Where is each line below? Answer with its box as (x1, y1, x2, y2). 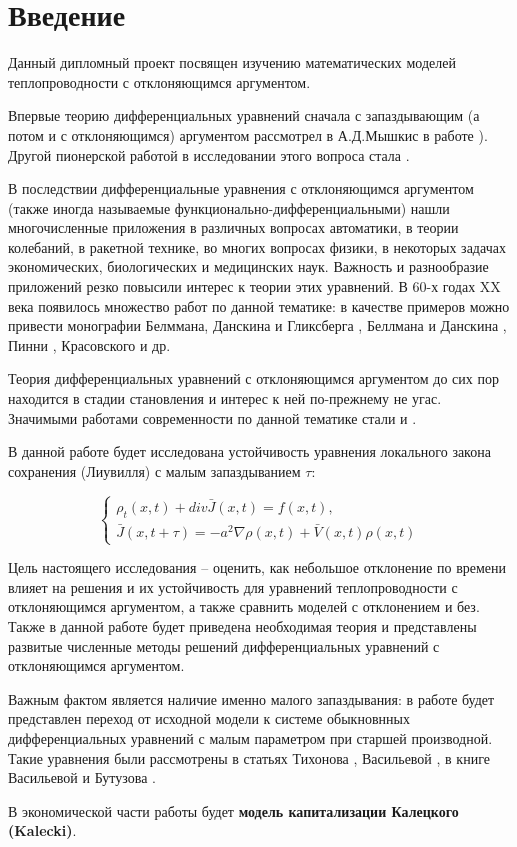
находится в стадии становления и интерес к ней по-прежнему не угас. (8, 388, 442, 409)
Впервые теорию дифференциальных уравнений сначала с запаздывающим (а (8, 105, 480, 126)
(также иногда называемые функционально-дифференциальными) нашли (8, 197, 450, 218)
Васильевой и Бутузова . (8, 767, 156, 788)
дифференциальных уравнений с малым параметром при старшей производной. (8, 727, 493, 748)
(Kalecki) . (8, 820, 77, 841)
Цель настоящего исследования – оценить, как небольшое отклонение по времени (8, 557, 507, 578)
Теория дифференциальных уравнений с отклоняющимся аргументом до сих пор (8, 368, 499, 389)
